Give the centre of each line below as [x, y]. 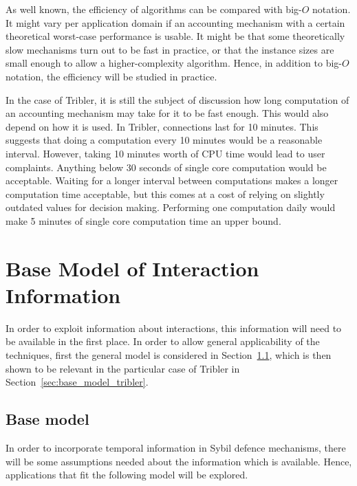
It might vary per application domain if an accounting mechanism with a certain [175, 22]
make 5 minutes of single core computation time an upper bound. [143, 220]
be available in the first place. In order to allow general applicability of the [163, 341]
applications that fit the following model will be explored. [127, 475]
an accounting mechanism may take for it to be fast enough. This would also [167, 113]
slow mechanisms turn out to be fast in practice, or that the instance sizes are [170, 49]
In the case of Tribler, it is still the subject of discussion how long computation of [177, 99]
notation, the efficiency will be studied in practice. [111, 76]
